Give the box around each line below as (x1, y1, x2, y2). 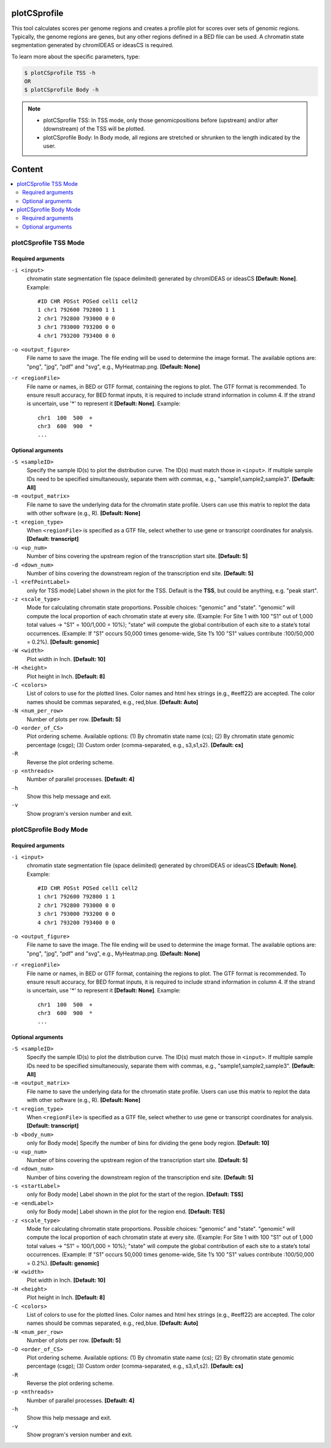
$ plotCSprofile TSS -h (24, 69, 96, 76)
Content (11, 164, 44, 174)
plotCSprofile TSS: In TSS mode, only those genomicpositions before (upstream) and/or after (43, 117, 278, 124)
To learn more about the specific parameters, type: (11, 53, 140, 60)
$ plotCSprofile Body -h (24, 86, 99, 93)
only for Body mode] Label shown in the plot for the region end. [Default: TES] (26, 1208, 225, 1216)
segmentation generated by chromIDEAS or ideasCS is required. (11, 42, 174, 49)
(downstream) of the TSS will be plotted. (43, 125, 145, 132)
